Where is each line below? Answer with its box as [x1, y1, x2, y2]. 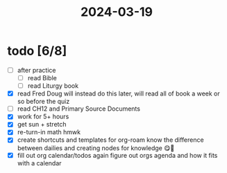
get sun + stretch [17, 120, 67, 129]
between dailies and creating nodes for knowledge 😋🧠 [17, 143, 175, 152]
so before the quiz [17, 98, 70, 106]
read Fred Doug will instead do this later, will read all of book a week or [17, 89, 220, 98]
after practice [17, 66, 56, 74]
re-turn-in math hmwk [17, 128, 81, 136]
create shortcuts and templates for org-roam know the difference [17, 136, 204, 144]
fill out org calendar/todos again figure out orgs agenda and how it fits [17, 151, 218, 159]
